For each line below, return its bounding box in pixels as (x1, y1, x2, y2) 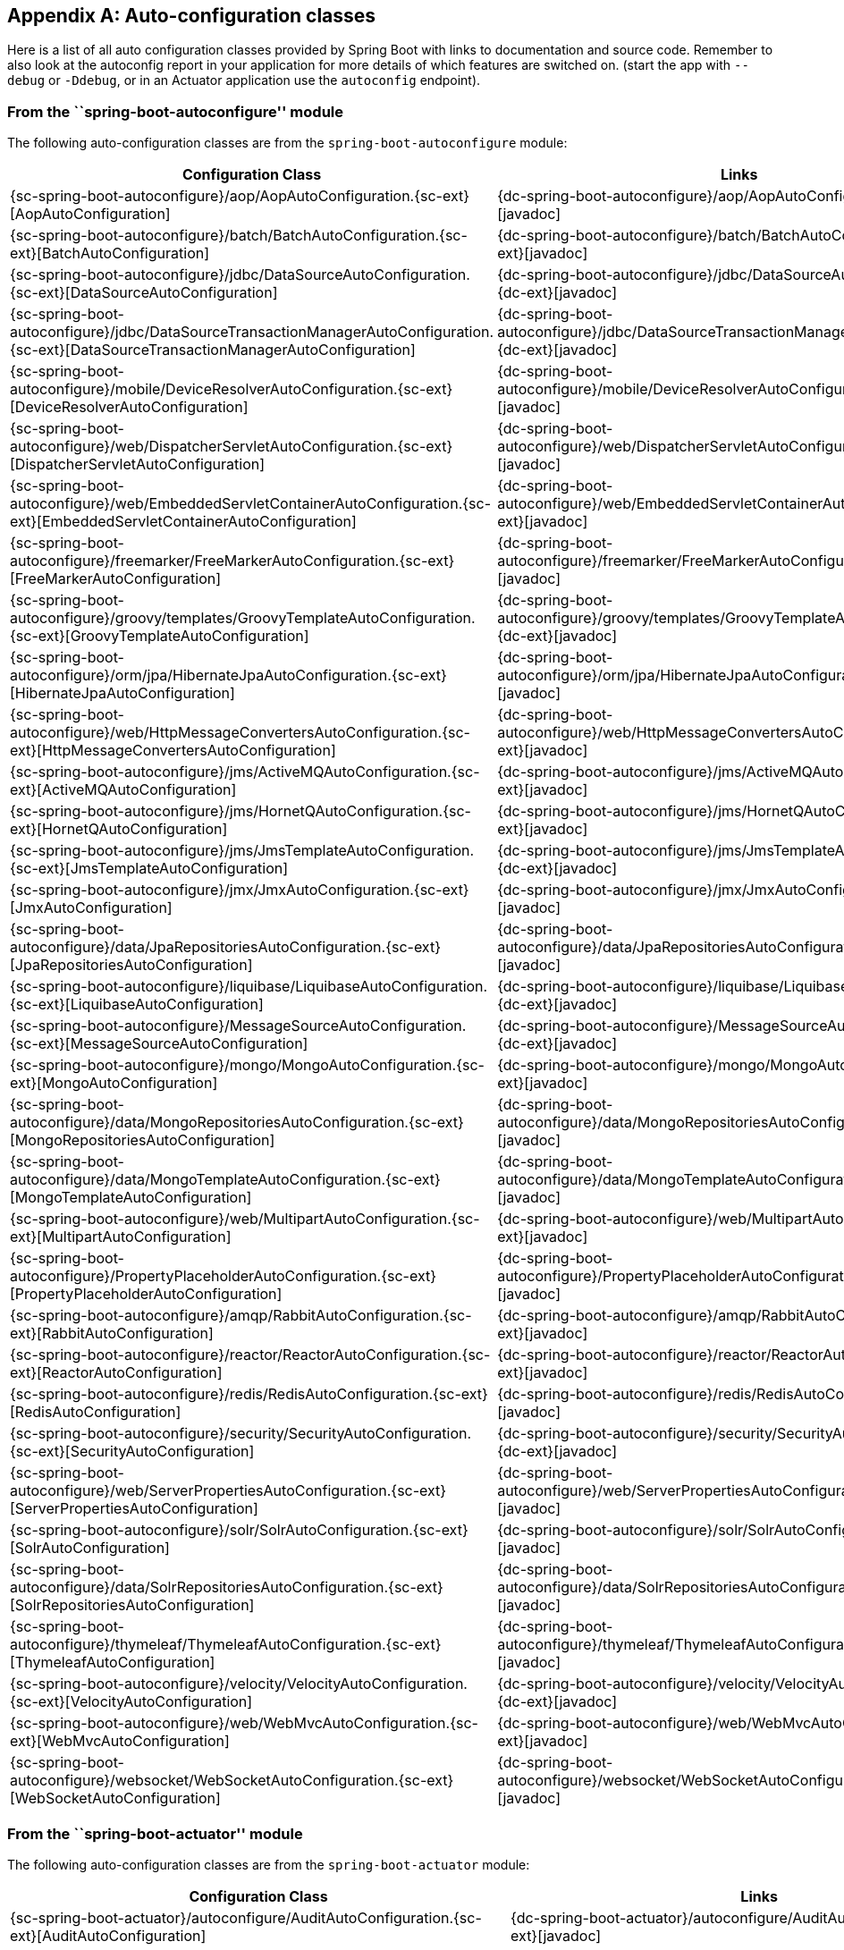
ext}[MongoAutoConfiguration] (10, 1074, 218, 1093)
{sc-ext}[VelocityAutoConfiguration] (10, 1693, 253, 1711)
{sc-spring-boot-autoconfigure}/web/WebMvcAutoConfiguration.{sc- (10, 1714, 478, 1733)
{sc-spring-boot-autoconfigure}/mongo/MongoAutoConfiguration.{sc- (10, 1056, 485, 1075)
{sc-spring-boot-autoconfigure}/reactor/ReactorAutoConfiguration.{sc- (10, 1346, 491, 1364)
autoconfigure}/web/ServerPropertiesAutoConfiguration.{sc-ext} (10, 1481, 447, 1500)
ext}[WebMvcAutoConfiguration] (10, 1732, 230, 1751)
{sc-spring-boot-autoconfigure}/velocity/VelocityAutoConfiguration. (10, 1675, 468, 1693)
